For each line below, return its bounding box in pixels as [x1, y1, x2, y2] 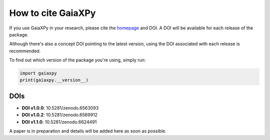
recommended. [9, 48, 41, 54]
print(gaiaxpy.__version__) [19, 77, 88, 83]
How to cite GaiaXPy [9, 7, 96, 18]
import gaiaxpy [19, 70, 57, 76]
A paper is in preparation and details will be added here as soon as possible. [9, 128, 167, 134]
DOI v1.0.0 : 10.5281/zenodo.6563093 [21, 105, 99, 111]
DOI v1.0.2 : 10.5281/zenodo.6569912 [21, 112, 97, 118]
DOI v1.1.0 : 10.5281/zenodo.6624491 [21, 119, 97, 125]
